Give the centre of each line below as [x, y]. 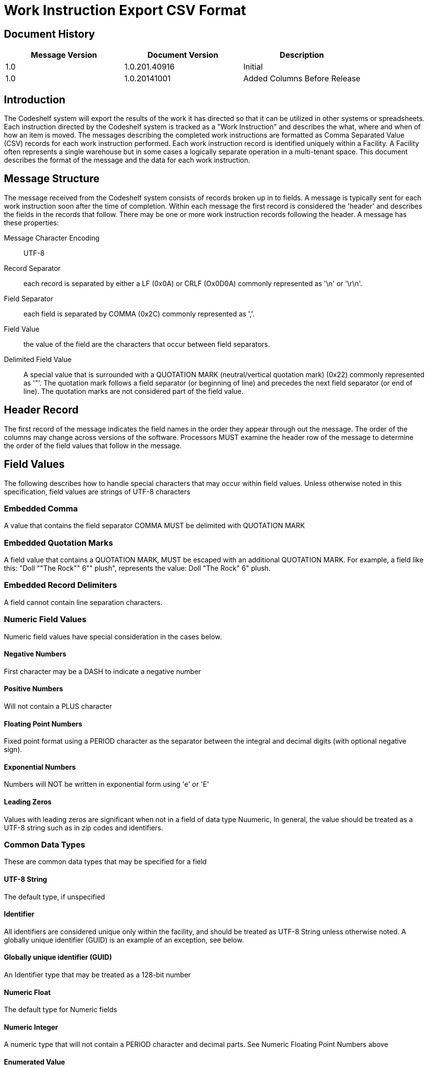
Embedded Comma [41, 508]
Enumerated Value [34, 1062]
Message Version [64, 55]
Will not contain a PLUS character [58, 706]
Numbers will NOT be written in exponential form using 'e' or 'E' [107, 784]
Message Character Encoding [52, 238]
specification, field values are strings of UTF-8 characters [97, 491]
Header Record [41, 410]
